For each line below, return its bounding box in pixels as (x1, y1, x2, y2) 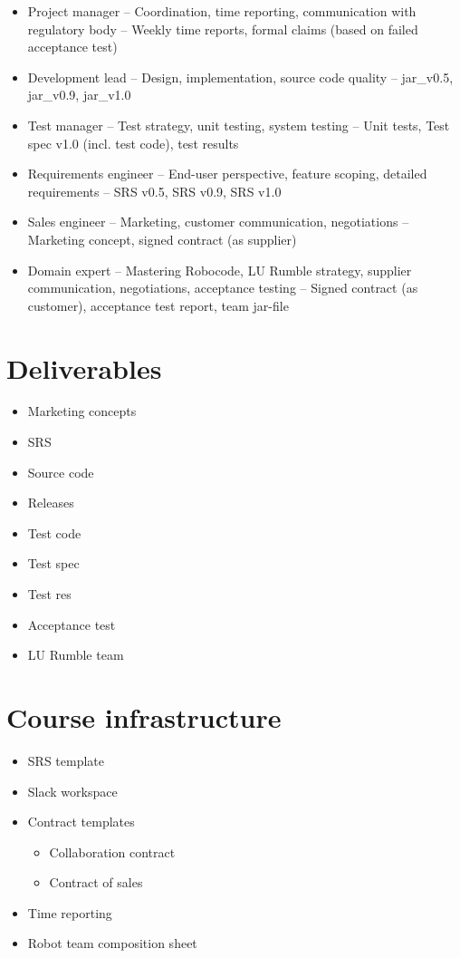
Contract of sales (49, 873, 143, 892)
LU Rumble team (27, 645, 124, 664)
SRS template (27, 750, 104, 769)
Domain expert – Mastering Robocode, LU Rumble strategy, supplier (27, 260, 412, 279)
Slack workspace (27, 781, 118, 800)
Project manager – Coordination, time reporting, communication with (27, 2, 417, 20)
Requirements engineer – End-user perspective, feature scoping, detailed (27, 164, 427, 183)
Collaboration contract (49, 842, 176, 861)
